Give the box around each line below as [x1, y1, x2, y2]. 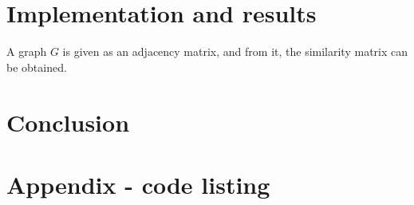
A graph [6, 43, 47, 60]
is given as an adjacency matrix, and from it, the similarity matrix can [62, 43, 408, 60]
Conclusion [6, 105, 130, 138]
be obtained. [6, 58, 67, 75]
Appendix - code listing [6, 168, 270, 200]
